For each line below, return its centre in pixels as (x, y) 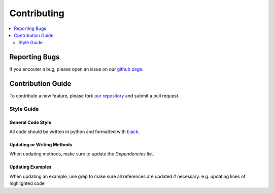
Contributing (37, 13)
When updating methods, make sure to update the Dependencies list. (82, 154)
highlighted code (27, 183)
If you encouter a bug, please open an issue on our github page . (77, 69)
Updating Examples (30, 167)
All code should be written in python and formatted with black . (74, 132)
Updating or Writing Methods (41, 145)
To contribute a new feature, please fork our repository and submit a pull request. (94, 96)
